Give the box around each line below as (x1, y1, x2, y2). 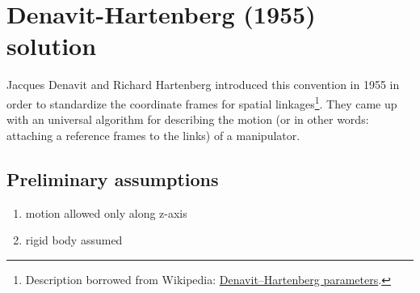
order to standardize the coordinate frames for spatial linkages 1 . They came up (6, 92, 397, 112)
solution (6, 29, 97, 62)
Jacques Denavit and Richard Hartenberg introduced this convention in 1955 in (6, 76, 400, 93)
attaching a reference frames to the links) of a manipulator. (6, 126, 300, 143)
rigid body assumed (25, 231, 123, 248)
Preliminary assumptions (6, 166, 219, 191)
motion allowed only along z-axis (25, 204, 187, 221)
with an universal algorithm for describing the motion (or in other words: (6, 111, 369, 128)
